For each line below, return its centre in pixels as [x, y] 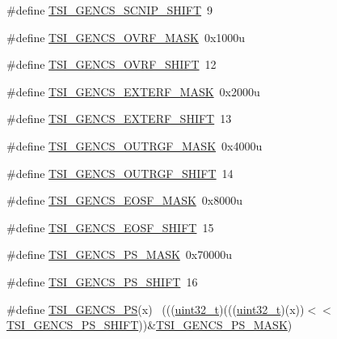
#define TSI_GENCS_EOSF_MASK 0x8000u [125, 200]
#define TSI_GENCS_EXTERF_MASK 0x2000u [133, 91]
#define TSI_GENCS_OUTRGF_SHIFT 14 [120, 173]
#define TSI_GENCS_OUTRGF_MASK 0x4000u [135, 145]
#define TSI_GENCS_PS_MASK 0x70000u [119, 254]
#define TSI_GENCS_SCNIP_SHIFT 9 [110, 10]
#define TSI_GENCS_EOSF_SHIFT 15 [110, 227]
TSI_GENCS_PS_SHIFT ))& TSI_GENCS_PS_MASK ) [150, 325]
